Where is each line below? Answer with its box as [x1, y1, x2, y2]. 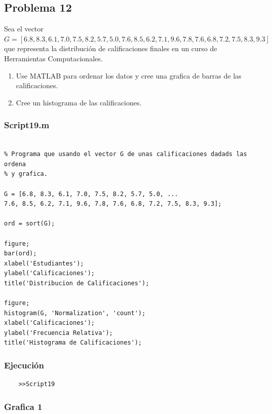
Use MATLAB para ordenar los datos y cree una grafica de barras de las [16, 70, 242, 81]
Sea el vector [4, 23, 44, 34]
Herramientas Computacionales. [4, 53, 103, 63]
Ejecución [4, 358, 44, 371]
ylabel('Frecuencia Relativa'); [4, 329, 113, 336]
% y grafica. [4, 170, 48, 178]
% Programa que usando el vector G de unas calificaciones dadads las [4, 150, 247, 158]
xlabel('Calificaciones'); [4, 319, 95, 327]
